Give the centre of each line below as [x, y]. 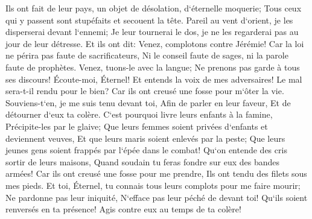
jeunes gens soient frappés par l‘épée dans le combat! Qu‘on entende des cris [146, 150]
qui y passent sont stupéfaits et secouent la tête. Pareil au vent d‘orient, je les [149, 20]
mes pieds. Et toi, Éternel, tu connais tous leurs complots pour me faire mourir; [153, 185]
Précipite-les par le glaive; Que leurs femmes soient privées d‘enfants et [137, 126]
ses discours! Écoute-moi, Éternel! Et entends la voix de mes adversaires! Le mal [154, 79]
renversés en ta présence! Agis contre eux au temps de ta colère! [123, 209]
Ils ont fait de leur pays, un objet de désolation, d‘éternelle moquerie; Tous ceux [154, 8]
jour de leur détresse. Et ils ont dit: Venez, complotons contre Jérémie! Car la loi [155, 43]
